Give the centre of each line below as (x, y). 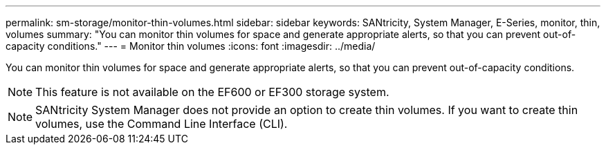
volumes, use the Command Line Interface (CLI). (162, 124)
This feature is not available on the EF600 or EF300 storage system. (212, 92)
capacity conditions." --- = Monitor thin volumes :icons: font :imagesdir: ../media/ (191, 46)
